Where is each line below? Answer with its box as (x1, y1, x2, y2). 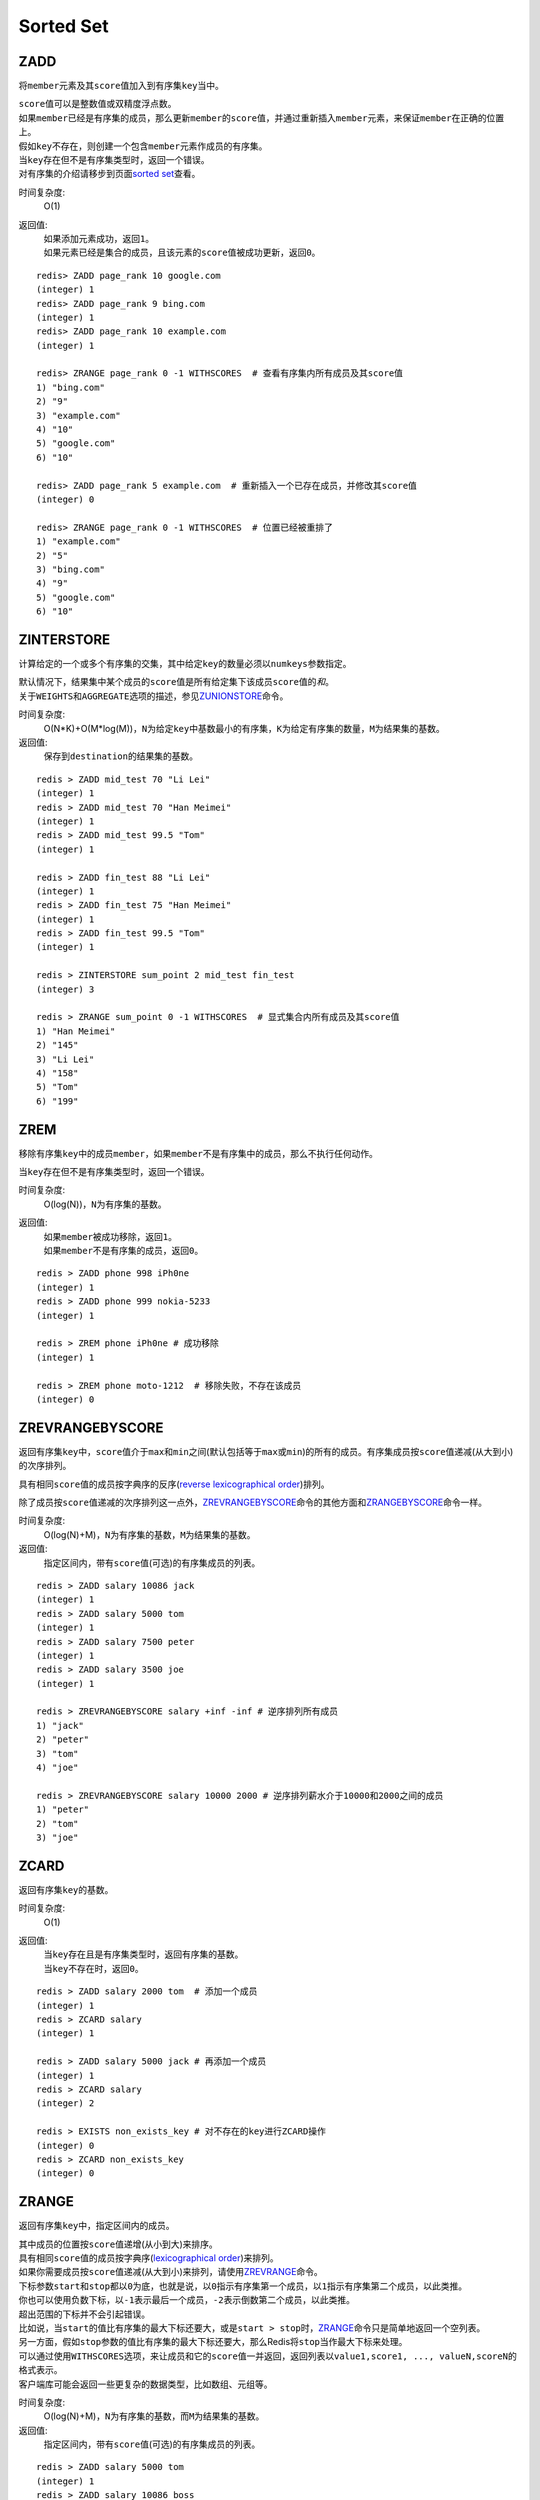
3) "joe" (36, 1831, 79, 1843)
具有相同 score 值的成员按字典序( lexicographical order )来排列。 (18, 2251, 279, 2264)
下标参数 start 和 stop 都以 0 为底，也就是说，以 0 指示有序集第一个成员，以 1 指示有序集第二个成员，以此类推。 (18, 2280, 468, 2292)
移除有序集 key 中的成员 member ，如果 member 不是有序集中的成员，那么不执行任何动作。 (18, 1147, 379, 1159)
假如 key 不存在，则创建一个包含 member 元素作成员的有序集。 (18, 140, 268, 152)
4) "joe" (36, 1762, 79, 1774)
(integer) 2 (36, 2098, 95, 2109)
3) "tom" (36, 1748, 79, 1759)
